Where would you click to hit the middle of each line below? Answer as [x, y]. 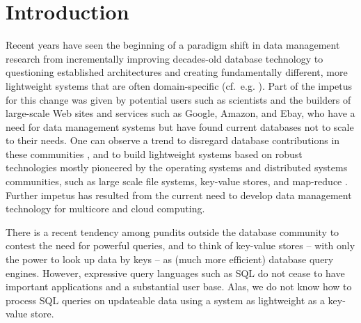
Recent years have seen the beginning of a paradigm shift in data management [173, 45]
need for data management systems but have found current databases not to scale [180, 126]
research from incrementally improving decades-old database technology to [165, 58]
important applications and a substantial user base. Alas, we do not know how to [179, 286]
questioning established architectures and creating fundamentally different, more [177, 72]
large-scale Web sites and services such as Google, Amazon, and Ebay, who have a [180, 113]
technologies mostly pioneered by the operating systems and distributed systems [177, 167]
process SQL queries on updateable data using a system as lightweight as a [165, 300]
